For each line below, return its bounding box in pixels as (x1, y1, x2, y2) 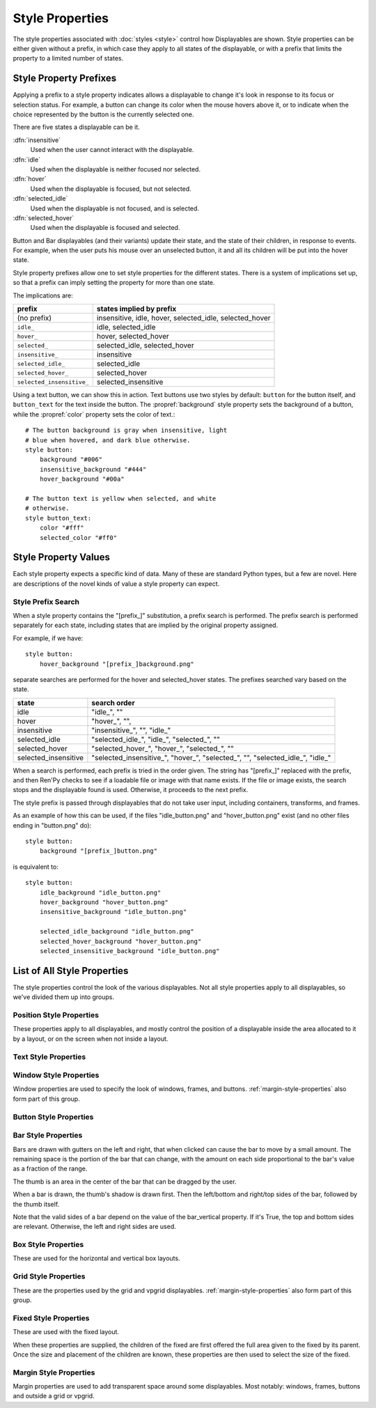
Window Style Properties (13, 1070, 100, 1080)
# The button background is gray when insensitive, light (25, 426, 228, 435)
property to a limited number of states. (13, 54, 124, 63)
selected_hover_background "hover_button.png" (39, 937, 202, 945)
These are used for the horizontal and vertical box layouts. (13, 1254, 180, 1262)
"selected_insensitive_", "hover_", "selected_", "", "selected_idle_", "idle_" (91, 752, 331, 762)
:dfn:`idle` (13, 155, 41, 164)
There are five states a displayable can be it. (13, 123, 141, 132)
